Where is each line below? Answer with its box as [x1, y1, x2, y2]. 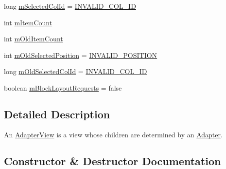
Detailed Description [4, 106, 110, 121]
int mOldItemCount [4, 34, 63, 44]
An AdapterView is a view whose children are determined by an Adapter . [4, 129, 223, 139]
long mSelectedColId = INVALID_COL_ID [4, 1, 136, 11]
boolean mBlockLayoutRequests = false [4, 82, 122, 93]
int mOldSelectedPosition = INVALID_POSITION [4, 50, 157, 60]
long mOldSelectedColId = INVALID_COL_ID [4, 66, 147, 76]
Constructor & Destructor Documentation [4, 153, 221, 168]
